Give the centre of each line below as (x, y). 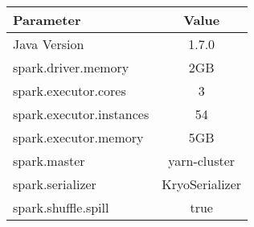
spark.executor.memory (78, 137)
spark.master (49, 161)
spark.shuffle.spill (61, 207)
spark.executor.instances (81, 114)
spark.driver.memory (71, 67)
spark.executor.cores (70, 91)
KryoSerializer (202, 184)
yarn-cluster (202, 161)
